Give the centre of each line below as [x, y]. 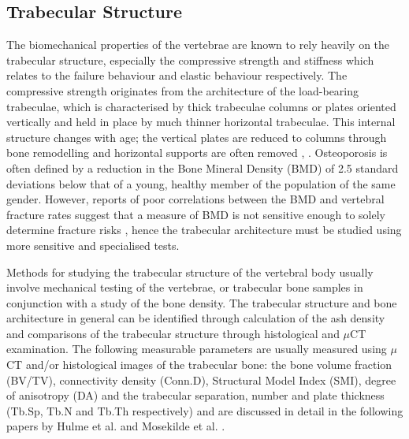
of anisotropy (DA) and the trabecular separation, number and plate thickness [195, 395]
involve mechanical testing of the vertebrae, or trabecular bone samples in [185, 287]
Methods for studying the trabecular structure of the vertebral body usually [190, 272]
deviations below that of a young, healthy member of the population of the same [201, 183]
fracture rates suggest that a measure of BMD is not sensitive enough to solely [196, 214]
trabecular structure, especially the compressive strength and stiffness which [190, 60]
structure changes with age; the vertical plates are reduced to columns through [197, 137]
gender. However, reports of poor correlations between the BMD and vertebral [195, 199]
